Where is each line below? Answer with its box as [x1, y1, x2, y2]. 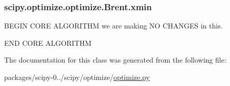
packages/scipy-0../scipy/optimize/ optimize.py [4, 72, 150, 82]
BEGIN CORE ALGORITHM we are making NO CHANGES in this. [4, 20, 223, 31]
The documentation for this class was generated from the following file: [4, 54, 226, 65]
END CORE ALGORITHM [4, 37, 91, 48]
